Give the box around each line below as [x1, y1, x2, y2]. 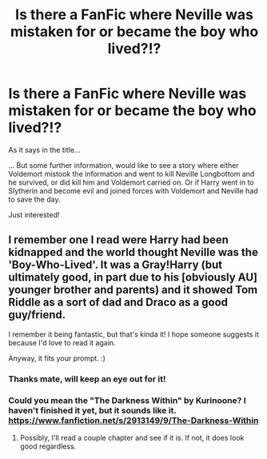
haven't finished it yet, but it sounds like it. [8, 405, 177, 416]
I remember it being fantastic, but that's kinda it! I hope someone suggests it [8, 329, 260, 339]
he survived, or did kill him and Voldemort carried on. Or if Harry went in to [8, 178, 254, 187]
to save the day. [8, 194, 61, 204]
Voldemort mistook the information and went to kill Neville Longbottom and [8, 169, 255, 178]
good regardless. [19, 441, 77, 451]
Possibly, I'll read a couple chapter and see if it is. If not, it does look [19, 433, 245, 442]
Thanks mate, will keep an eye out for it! [8, 373, 166, 385]
